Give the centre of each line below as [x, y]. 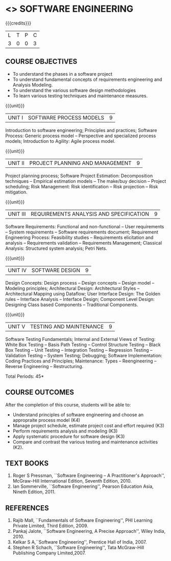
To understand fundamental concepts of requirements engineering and [87, 79]
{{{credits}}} [18, 23]
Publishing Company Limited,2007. [49, 553]
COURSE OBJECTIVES [41, 62]
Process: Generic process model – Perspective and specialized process [81, 136]
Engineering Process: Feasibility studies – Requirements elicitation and [79, 237]
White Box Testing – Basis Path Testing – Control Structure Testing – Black [83, 344]
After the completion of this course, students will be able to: [68, 404]
